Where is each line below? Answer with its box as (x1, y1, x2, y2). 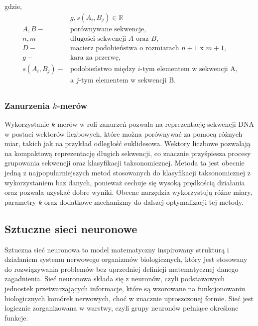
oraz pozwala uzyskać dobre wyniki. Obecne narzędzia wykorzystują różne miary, (4, 187, 253, 197)
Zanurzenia (4, 99, 50, 111)
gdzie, (4, 1, 22, 11)
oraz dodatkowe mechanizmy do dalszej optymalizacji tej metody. (44, 196, 244, 207)
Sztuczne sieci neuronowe (4, 221, 137, 236)
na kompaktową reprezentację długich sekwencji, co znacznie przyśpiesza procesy (4, 148, 251, 158)
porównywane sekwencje (70, 25, 144, 33)
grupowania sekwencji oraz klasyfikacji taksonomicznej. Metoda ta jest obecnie (4, 158, 245, 168)
